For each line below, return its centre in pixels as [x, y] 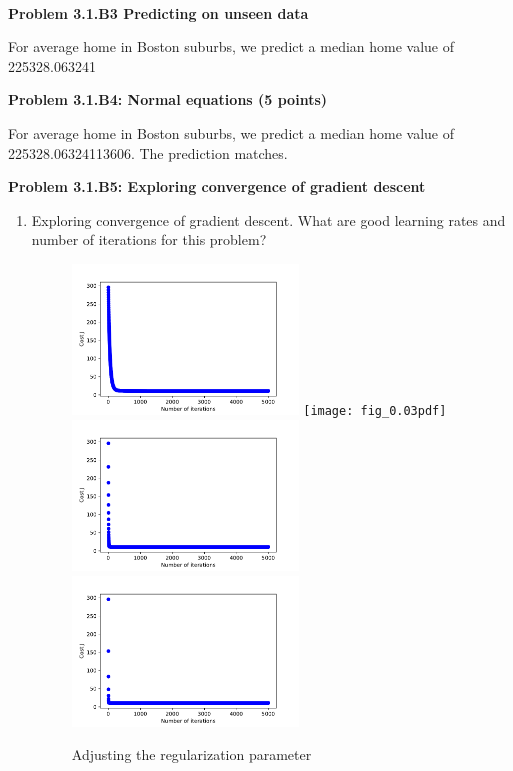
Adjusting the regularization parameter [191, 754]
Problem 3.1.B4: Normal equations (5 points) [168, 99]
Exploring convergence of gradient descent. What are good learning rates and [268, 219]
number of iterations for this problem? [149, 239]
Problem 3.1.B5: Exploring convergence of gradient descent [217, 186]
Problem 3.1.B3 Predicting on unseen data [158, 12]
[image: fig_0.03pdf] [375, 411]
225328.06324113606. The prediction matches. [148, 152]
